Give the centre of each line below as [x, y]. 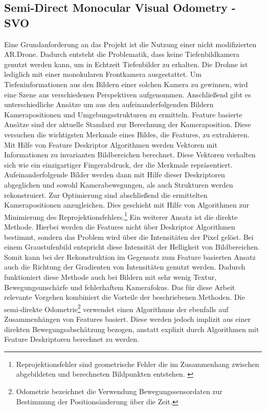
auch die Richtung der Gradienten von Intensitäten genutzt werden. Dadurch [125, 267]
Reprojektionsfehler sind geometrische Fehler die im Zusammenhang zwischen [138, 364]
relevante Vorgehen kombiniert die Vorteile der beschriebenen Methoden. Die [125, 297]
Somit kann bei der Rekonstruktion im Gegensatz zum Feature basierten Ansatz [130, 257]
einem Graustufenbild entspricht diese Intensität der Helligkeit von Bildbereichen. [132, 247]
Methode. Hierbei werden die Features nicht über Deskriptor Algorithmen [120, 226]
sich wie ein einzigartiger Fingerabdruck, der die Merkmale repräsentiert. [118, 164]
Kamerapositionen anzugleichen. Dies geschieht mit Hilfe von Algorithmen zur [127, 205]
